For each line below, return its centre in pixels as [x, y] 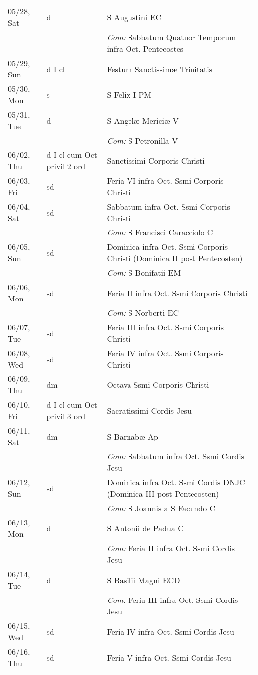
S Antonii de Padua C [145, 528]
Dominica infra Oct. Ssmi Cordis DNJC [176, 482]
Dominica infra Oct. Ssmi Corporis [167, 247]
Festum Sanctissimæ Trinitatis [160, 69]
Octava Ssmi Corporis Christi [158, 384]
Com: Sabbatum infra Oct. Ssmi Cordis [175, 456]
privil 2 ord [66, 166]
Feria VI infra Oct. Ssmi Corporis [165, 181]
